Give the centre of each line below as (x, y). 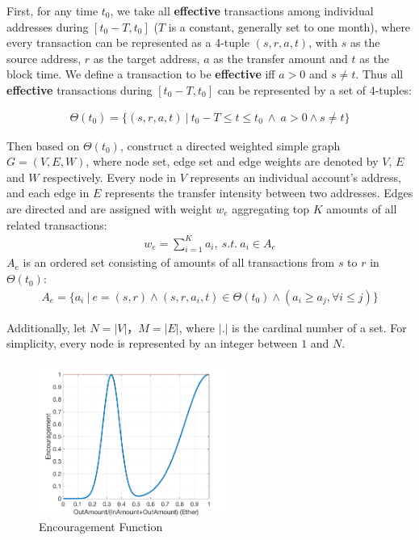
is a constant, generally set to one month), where (289, 26)
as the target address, (147, 58)
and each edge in (48, 193)
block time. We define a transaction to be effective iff (141, 74)
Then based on (43, 145)
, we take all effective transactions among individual (242, 11)
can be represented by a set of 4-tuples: (314, 89)
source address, (44, 58)
